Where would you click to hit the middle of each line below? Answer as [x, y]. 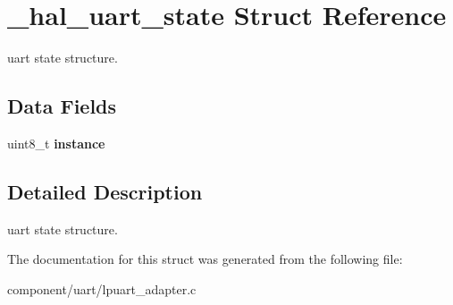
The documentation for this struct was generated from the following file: [205, 259]
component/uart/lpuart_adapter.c [102, 288]
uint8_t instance [56, 143]
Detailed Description [105, 191]
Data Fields [62, 106]
